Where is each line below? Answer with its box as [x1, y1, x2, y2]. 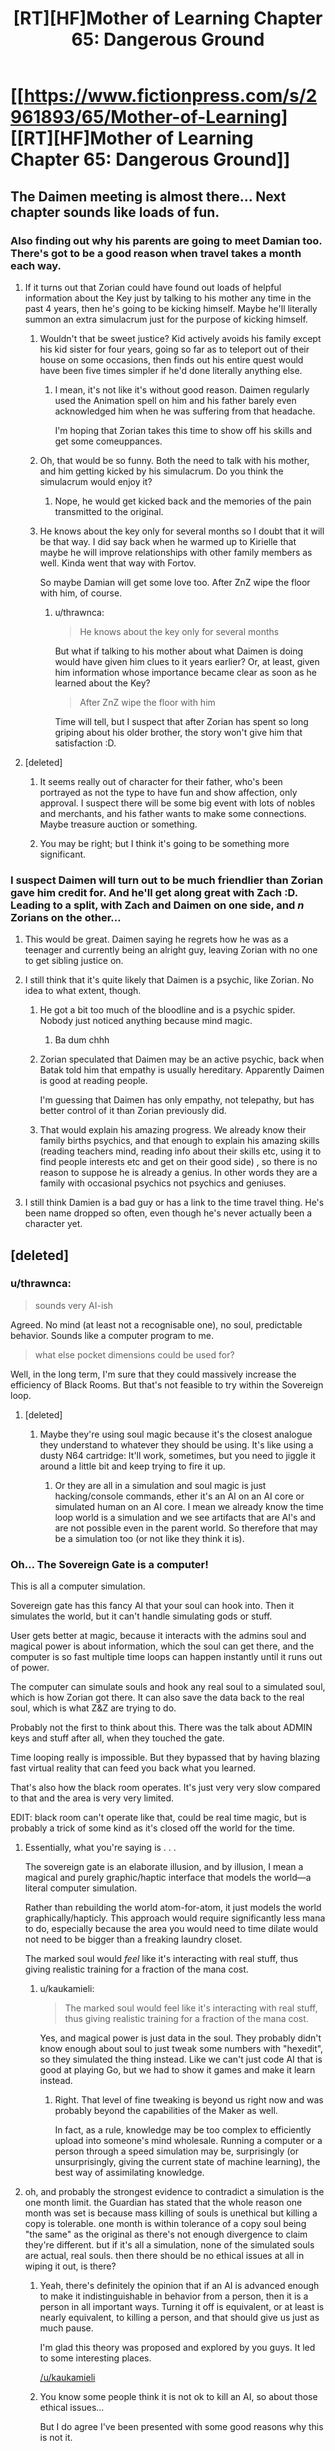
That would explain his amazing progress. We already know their [39, 1124, 307, 1136]
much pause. [39, 2322, 94, 2334]
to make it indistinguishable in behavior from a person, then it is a [39, 2290, 309, 2302]
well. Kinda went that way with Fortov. [39, 557, 197, 569]
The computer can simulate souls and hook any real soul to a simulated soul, [10, 1681, 326, 1693]
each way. [10, 258, 62, 272]
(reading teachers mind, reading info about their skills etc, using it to [39, 1145, 322, 1157]
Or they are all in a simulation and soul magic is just [54, 1479, 267, 1491]
